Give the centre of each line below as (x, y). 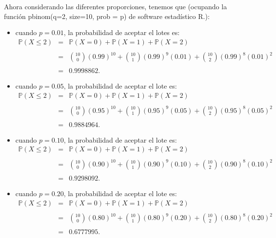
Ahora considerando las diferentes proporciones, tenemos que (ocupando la (116, 6)
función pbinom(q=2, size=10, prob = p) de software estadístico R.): (107, 16)
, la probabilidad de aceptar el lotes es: (122, 32)
